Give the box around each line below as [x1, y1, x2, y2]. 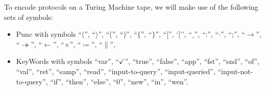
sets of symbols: [4, 11, 53, 22]
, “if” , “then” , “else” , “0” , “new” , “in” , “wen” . [45, 76, 188, 86]
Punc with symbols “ [16, 29, 82, 39]
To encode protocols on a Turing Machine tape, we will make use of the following [4, 2, 258, 12]
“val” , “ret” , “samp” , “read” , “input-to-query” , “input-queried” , [16, 65, 215, 76]
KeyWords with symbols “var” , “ [16, 56, 119, 66]
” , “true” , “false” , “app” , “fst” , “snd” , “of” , [125, 56, 260, 66]
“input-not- [218, 65, 253, 76]
